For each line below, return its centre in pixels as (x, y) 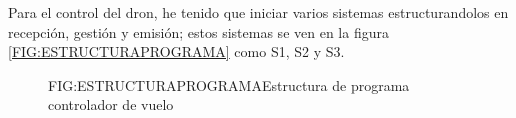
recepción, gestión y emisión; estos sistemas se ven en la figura (198, 31)
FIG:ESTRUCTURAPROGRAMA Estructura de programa (229, 84)
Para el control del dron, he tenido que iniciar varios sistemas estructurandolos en (258, 12)
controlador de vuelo (111, 104)
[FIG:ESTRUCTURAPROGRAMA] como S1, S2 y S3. (176, 51)
